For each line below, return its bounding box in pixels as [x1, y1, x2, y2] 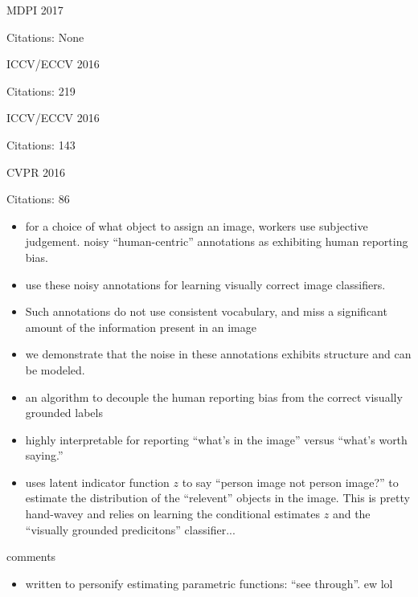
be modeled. [25, 361, 85, 378]
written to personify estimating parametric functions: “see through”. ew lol [25, 575, 393, 591]
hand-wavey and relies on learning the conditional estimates [25, 505, 321, 522]
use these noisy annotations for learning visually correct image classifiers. [25, 276, 386, 292]
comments [6, 548, 56, 565]
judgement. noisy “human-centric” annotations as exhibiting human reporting [25, 233, 408, 250]
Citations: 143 [6, 136, 76, 153]
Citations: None [6, 28, 84, 45]
